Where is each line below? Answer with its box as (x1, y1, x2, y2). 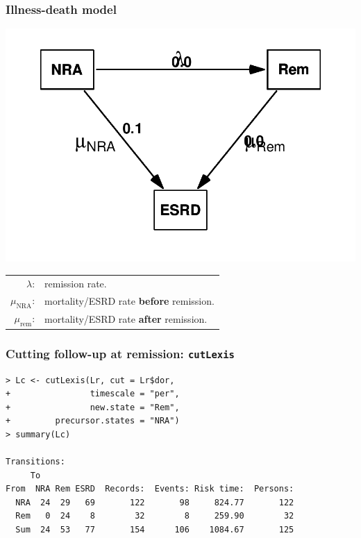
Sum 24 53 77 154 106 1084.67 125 (15, 525, 294, 535)
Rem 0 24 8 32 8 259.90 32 (15, 511, 294, 521)
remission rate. (44, 276, 107, 290)
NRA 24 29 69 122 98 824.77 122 (15, 497, 294, 507)
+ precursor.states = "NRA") (6, 416, 180, 426)
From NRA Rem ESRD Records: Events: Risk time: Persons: (6, 484, 294, 494)
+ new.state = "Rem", (6, 402, 180, 412)
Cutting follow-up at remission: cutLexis (6, 344, 235, 362)
